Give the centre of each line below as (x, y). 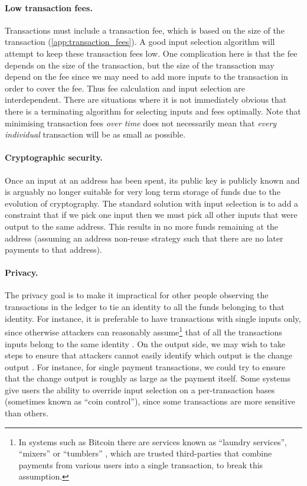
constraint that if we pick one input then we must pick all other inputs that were (151, 215)
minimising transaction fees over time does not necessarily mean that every (141, 123)
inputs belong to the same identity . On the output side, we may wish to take (145, 343)
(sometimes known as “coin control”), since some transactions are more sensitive (150, 401)
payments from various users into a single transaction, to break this (141, 464)
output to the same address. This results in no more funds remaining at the (142, 226)
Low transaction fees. (49, 7)
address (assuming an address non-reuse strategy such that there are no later (144, 238)
